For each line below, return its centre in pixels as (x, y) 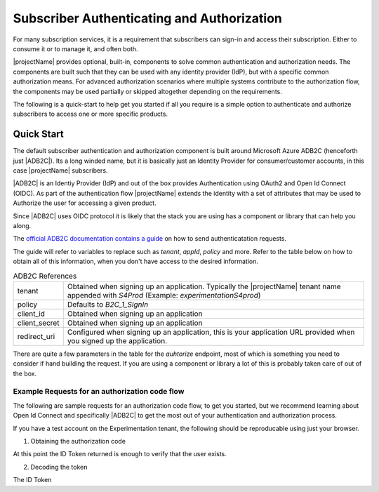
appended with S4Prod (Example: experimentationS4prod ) (164, 295)
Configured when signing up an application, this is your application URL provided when (211, 332)
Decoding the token (59, 467)
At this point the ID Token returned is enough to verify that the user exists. (120, 454)
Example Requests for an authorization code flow (99, 392)
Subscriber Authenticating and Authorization (147, 18)
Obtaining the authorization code (78, 441)
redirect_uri (36, 336)
